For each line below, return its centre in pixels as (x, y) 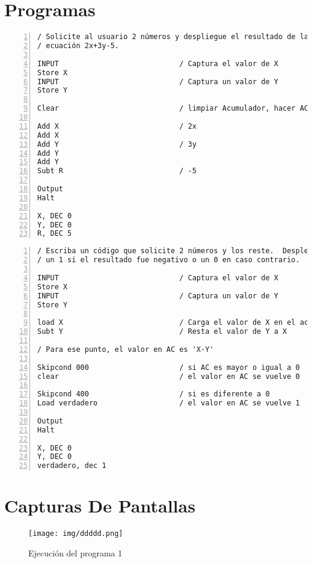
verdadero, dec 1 (72, 466)
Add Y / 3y (117, 144)
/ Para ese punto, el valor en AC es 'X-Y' (126, 349)
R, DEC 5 (55, 234)
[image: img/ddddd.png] (76, 534)
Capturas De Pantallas (100, 506)
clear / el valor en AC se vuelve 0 (169, 376)
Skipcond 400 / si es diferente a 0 (154, 394)
